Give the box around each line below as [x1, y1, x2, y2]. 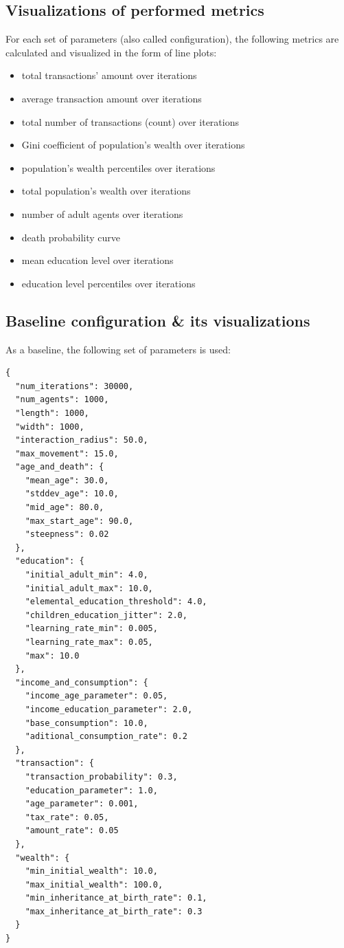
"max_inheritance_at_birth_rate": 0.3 [25, 906, 203, 916]
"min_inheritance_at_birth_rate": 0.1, [25, 893, 207, 903]
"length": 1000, [15, 408, 89, 418]
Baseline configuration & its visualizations [5, 309, 310, 331]
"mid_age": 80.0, [25, 503, 104, 513]
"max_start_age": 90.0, [25, 516, 134, 526]
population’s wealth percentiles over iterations [21, 160, 216, 175]
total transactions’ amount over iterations [21, 68, 197, 82]
